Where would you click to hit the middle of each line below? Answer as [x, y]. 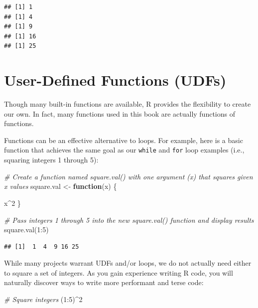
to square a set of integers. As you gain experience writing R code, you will [119, 272]
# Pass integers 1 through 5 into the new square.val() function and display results [129, 220]
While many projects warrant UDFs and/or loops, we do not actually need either [128, 263]
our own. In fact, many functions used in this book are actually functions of [120, 113]
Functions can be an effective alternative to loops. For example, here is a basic [124, 140]
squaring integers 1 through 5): [51, 160]
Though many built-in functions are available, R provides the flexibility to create [128, 104]
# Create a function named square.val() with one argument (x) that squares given [129, 176]
